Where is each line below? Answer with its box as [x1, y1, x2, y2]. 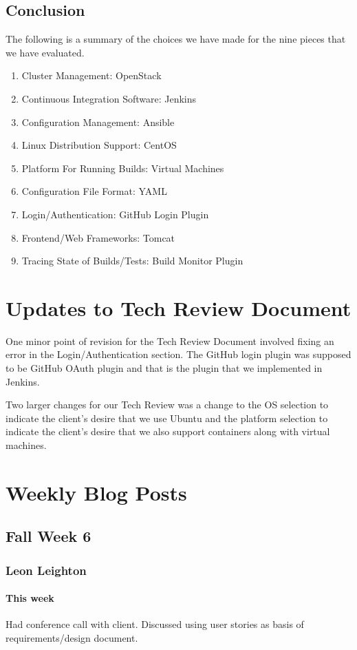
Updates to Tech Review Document [6, 293, 351, 322]
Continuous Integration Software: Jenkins [21, 91, 197, 105]
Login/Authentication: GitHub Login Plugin [21, 207, 209, 221]
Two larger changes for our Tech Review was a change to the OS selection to [6, 397, 329, 412]
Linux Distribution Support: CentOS [21, 138, 177, 152]
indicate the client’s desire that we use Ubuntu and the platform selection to [6, 410, 328, 425]
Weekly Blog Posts [6, 478, 187, 506]
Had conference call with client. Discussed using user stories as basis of [6, 617, 304, 631]
